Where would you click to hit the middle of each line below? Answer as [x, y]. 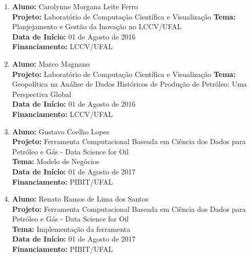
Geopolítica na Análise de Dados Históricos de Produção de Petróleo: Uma [129, 84]
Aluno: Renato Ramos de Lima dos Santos [80, 199]
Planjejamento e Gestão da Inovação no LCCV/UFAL [97, 26]
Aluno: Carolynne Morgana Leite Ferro [75, 6]
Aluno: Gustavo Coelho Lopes [61, 131]
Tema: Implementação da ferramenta [71, 229]
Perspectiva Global [41, 94]
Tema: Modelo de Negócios [56, 161]
